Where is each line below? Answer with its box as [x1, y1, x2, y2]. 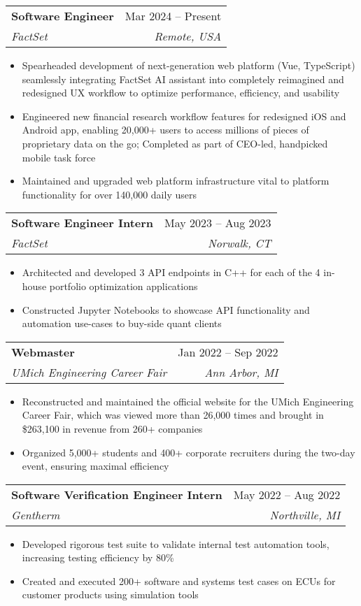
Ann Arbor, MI [204, 363, 278, 380]
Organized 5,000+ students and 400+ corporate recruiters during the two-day [22, 445, 355, 459]
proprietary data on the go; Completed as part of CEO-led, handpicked [22, 136, 328, 150]
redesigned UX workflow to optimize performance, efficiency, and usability [22, 85, 340, 100]
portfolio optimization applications [49, 278, 198, 293]
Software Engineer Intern [11, 215, 154, 231]
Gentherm [11, 506, 60, 523]
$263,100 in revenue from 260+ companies [22, 421, 203, 435]
